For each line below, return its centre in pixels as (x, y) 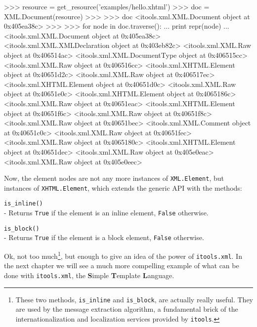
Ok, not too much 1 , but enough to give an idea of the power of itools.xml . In (123, 255)
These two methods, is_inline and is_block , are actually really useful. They (134, 299)
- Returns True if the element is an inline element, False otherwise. (106, 213)
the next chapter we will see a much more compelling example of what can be (122, 266)
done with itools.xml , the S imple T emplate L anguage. (89, 275)
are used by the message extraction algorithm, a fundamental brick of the (127, 309)
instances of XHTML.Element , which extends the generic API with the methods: (123, 187)
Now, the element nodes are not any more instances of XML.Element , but (114, 178)
